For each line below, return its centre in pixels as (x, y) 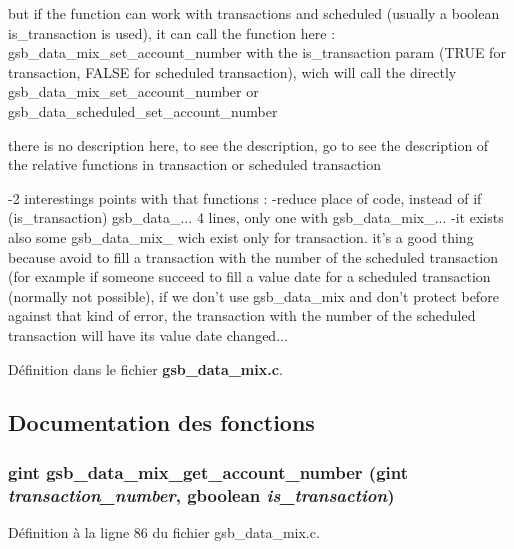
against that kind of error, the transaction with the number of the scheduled (242, 315)
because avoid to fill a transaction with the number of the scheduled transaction (253, 256)
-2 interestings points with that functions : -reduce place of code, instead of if (245, 197)
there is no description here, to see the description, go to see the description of (248, 144)
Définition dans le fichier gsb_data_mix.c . (145, 368)
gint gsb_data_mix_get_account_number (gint (208, 471)
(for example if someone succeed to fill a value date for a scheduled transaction (249, 276)
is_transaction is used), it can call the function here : (172, 32)
